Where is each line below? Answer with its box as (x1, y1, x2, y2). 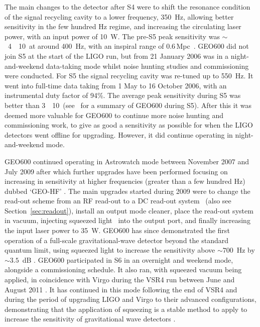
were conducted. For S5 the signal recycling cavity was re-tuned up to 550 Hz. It (5, 70, 253, 81)
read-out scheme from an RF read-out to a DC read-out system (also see (5, 195, 231, 206)
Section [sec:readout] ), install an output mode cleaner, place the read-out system (5, 205, 253, 215)
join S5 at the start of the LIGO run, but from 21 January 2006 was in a (5, 50, 229, 61)
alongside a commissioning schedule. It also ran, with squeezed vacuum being (5, 264, 242, 275)
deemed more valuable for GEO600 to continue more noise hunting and (5, 110, 224, 120)
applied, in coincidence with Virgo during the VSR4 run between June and (5, 274, 235, 285)
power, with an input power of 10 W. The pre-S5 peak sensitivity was (5, 31, 220, 41)
